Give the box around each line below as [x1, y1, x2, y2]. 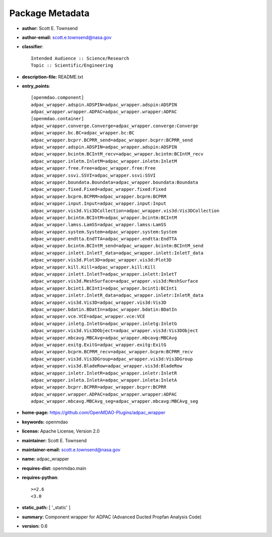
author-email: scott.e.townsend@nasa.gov [22, 34, 112, 40]
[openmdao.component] [31, 95, 84, 100]
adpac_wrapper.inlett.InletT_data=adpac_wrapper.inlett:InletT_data [31, 250, 203, 256]
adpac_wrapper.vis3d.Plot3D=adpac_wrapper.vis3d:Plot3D [31, 257, 172, 263]
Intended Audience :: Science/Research [31, 56, 129, 61]
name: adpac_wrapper [22, 456, 70, 462]
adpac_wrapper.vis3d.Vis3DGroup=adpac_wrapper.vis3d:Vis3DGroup [31, 356, 193, 362]
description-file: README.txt [22, 74, 83, 80]
